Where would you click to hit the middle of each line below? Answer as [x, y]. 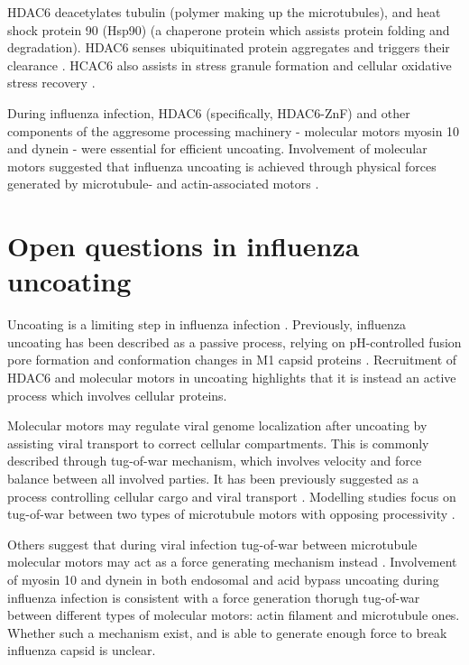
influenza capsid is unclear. [82, 650]
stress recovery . [51, 83]
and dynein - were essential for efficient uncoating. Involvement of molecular [217, 148]
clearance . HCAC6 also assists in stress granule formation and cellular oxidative [230, 65]
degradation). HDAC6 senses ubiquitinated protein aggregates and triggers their [229, 47]
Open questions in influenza [184, 246]
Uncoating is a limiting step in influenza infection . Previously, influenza [207, 324]
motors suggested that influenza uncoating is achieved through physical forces [222, 166]
